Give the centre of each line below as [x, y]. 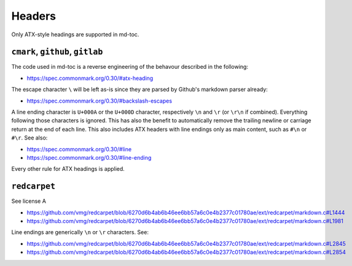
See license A [29, 201]
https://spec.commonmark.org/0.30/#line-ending [89, 157]
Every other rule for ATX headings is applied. [68, 169]
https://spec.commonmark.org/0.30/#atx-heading [90, 78]
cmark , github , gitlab [57, 52]
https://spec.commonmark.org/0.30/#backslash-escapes [99, 101]
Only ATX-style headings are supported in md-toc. [75, 34]
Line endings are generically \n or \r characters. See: [80, 232]
